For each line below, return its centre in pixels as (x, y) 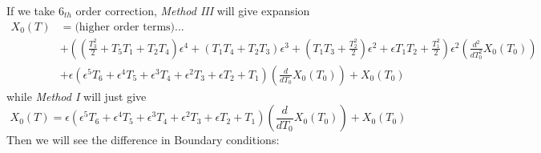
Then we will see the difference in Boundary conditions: (143, 140)
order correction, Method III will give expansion (193, 10)
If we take (31, 10)
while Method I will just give (77, 96)
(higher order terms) (125, 27)
